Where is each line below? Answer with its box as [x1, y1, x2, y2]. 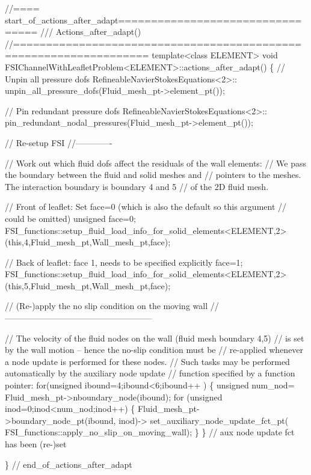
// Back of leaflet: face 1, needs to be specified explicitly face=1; [5, 256, 243, 268]
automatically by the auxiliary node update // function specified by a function [5, 367, 295, 379]
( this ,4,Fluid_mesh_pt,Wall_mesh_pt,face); [5, 236, 171, 248]
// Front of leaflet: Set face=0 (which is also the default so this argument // [5, 200, 287, 213]
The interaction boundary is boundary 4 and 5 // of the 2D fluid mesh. [5, 180, 269, 192]
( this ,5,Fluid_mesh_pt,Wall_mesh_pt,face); [5, 279, 171, 292]
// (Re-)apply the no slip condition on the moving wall [5, 299, 208, 312]
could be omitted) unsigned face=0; [5, 212, 136, 224]
